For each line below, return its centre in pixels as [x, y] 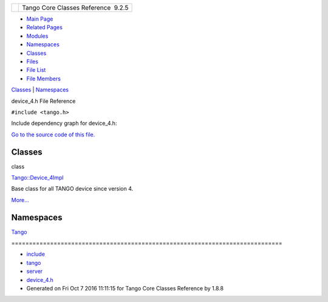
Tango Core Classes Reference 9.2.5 [75, 8]
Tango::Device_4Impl [37, 177]
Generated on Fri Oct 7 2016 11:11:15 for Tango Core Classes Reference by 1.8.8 [125, 289]
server [35, 272]
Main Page [40, 19]
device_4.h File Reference [43, 101]
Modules [37, 36]
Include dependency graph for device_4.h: [64, 123]
